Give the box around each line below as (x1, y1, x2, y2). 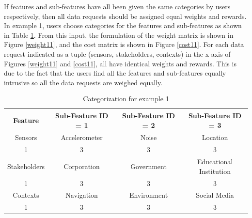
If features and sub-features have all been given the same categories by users (4, 1, 231, 11)
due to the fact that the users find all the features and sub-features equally (4, 68, 226, 78)
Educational (197, 156, 233, 167)
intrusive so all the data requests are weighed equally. (4, 77, 163, 87)
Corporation (63, 161, 100, 171)
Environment (129, 190, 168, 200)
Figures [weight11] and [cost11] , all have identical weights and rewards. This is (4, 58, 236, 68)
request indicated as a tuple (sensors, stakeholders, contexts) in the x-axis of (4, 48, 231, 59)
